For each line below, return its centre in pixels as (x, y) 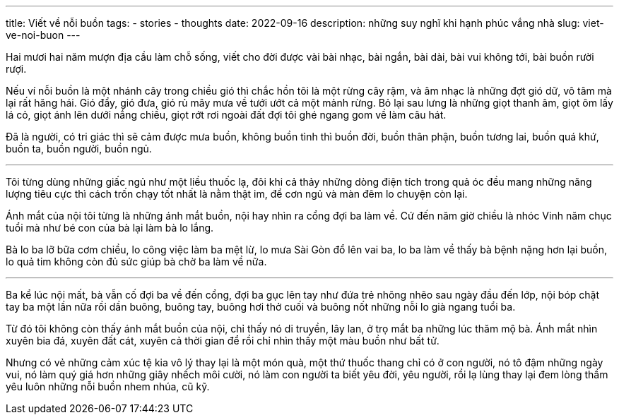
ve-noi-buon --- (43, 35)
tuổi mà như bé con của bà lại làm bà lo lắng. (110, 228)
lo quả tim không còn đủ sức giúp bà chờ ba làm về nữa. (136, 262)
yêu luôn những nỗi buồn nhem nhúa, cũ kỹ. (108, 386)
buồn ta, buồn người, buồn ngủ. (79, 149)
